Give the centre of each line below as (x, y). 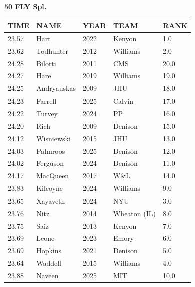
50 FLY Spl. (25, 6)
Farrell (46, 101)
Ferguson (50, 163)
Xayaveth (51, 200)
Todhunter (52, 51)
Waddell (49, 263)
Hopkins (49, 251)
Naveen (47, 275)
